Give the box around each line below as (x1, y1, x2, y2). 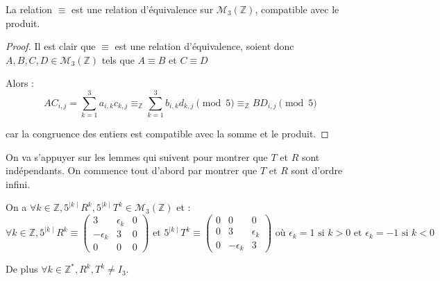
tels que (101, 52, 135, 67)
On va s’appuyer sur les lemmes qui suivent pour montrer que (6, 149, 268, 164)
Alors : (6, 76, 34, 90)
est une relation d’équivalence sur (71, 2, 214, 16)
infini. (6, 176, 31, 191)
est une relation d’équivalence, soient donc (115, 39, 294, 53)
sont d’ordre (291, 163, 343, 178)
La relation (6, 2, 53, 16)
